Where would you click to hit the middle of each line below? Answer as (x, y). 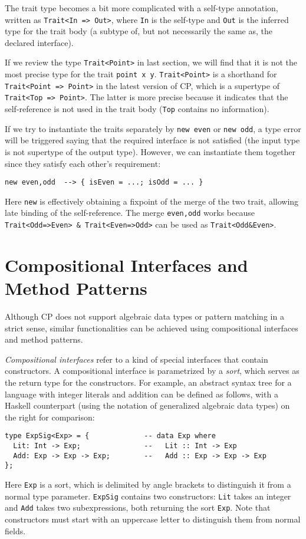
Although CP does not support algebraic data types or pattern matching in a (144, 316)
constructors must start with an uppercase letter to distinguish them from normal (153, 519)
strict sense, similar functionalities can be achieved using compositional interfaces (152, 328)
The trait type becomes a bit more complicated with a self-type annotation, (142, 8)
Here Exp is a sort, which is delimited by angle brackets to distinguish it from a (148, 484)
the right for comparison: (50, 417)
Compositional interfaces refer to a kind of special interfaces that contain (136, 359)
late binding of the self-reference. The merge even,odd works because (130, 213)
